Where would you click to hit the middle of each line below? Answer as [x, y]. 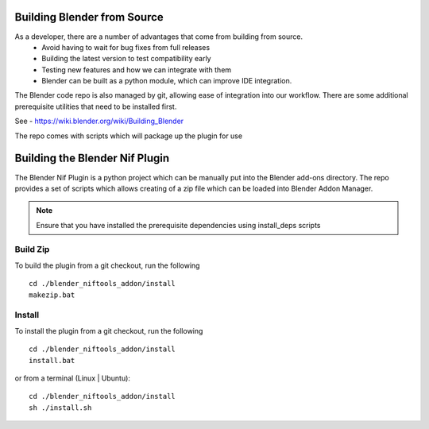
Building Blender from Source [89, 17]
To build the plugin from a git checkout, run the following [107, 265]
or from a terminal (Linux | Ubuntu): [73, 378]
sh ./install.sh [60, 408]
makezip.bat [52, 295]
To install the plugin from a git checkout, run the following [109, 330]
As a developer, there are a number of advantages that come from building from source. [159, 37]
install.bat [52, 360]
